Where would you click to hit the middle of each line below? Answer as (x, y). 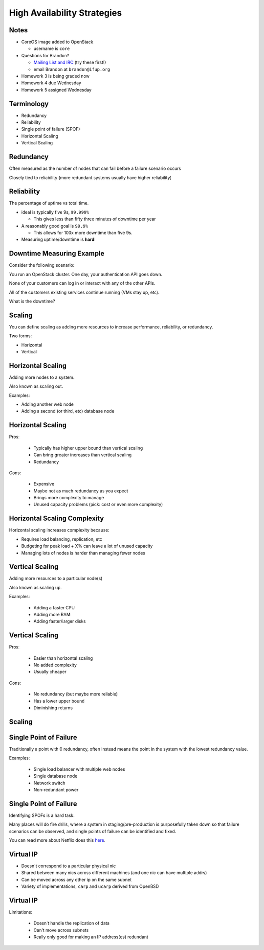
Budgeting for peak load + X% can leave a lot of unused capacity (87, 546)
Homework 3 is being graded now (55, 76)
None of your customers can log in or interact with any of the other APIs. (82, 283)
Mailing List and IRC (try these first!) (70, 62)
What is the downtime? (32, 301)
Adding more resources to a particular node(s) (56, 579)
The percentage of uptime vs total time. (49, 203)
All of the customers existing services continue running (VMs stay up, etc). (84, 292)
